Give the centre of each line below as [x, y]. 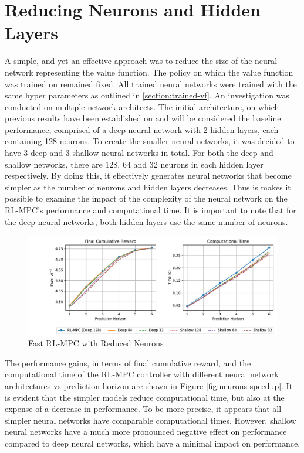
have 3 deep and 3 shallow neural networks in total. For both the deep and [139, 153]
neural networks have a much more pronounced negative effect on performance [146, 432]
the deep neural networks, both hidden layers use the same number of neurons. [146, 221]
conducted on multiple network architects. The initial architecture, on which [142, 106]
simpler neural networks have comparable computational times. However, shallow [151, 420]
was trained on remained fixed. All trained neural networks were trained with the [151, 84]
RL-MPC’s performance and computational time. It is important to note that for [151, 210]
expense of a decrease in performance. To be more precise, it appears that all [143, 409]
